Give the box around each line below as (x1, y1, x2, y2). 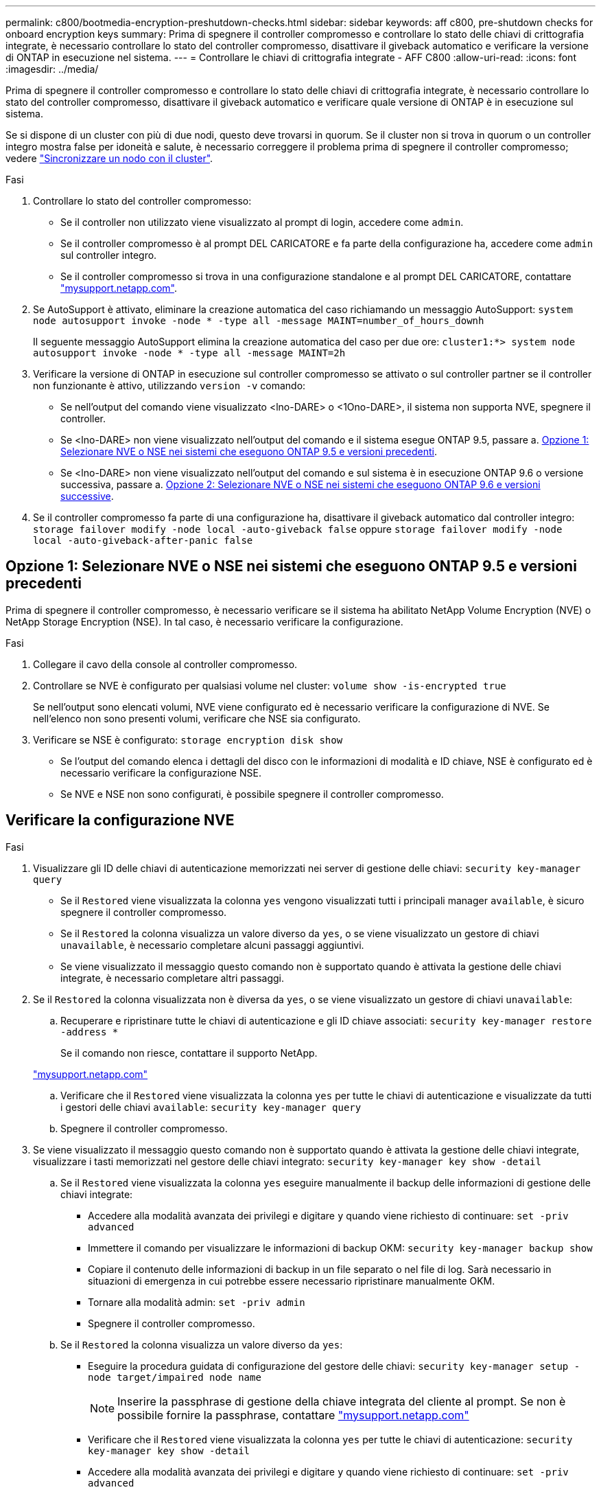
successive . (60, 490, 114, 502)
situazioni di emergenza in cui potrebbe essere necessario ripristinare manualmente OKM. (88, 1274, 495, 1287)
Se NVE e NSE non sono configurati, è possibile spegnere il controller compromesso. (60, 788, 444, 800)
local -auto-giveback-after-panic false (33, 535, 253, 546)
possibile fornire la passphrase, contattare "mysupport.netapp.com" (117, 1408, 469, 1422)
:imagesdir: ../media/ (5, 63, 99, 75)
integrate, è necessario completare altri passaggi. (60, 972, 285, 984)
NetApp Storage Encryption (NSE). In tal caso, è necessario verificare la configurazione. (5, 615, 403, 628)
